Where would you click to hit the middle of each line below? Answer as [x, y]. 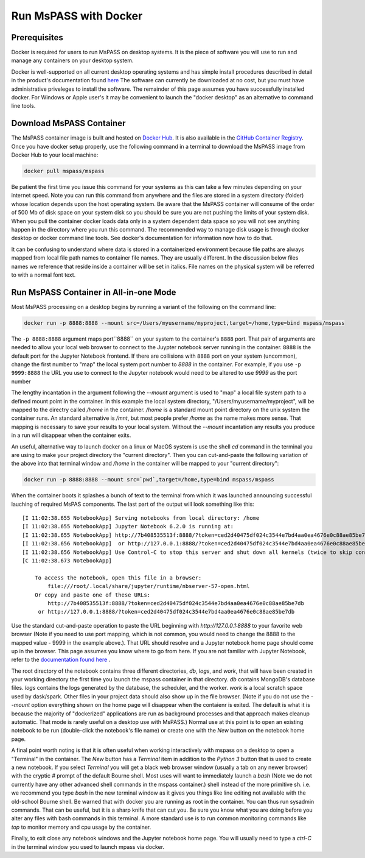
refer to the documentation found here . [61, 660]
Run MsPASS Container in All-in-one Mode [94, 292]
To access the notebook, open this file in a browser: [118, 578]
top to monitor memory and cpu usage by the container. [81, 827]
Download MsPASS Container [68, 123]
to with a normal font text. [43, 275]
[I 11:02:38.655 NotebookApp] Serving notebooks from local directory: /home [141, 518]
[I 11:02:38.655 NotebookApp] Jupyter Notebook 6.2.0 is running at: [128, 526]
